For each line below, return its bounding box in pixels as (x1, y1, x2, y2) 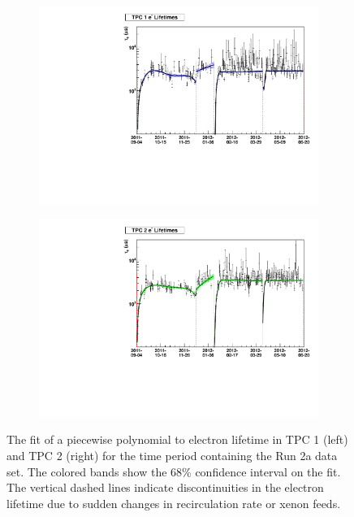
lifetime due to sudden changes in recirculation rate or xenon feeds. (6, 494, 341, 511)
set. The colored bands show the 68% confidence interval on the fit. (6, 463, 341, 480)
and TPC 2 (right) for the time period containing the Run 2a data (6, 447, 338, 463)
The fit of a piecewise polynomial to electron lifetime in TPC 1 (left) (6, 431, 348, 448)
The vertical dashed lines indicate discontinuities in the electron (6, 479, 324, 496)
